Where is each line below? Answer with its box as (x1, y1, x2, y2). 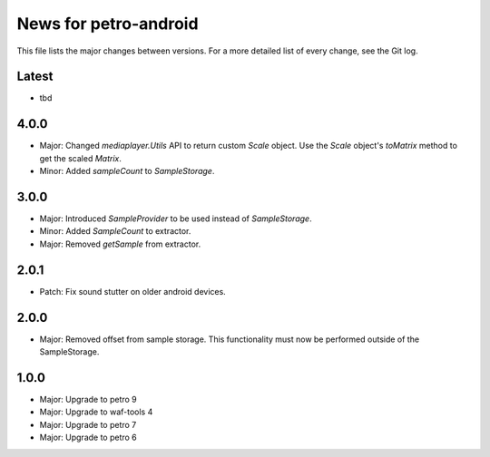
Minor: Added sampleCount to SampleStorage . (39, 166, 215, 177)
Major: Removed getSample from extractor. (39, 238, 201, 249)
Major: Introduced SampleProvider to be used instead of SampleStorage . (39, 213, 312, 224)
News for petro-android (16, 14, 199, 34)
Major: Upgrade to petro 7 (39, 419, 137, 430)
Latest (16, 69, 54, 84)
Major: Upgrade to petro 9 (39, 394, 138, 404)
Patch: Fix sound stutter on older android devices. (39, 286, 226, 297)
